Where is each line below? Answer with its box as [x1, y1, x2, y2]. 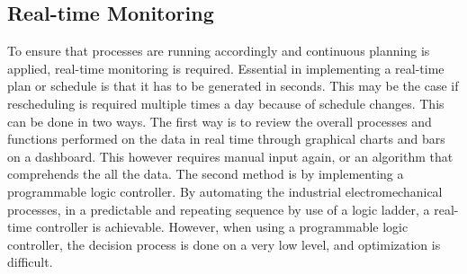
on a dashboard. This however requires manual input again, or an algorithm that [7, 146, 454, 165]
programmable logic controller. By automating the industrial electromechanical [7, 181, 443, 200]
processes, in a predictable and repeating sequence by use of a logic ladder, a [7, 199, 430, 218]
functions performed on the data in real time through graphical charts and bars [7, 129, 445, 148]
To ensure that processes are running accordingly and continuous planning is [7, 41, 430, 60]
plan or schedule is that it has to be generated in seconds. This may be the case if [7, 76, 459, 95]
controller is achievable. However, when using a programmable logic [35, 217, 409, 236]
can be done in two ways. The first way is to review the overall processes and [7, 111, 432, 130]
